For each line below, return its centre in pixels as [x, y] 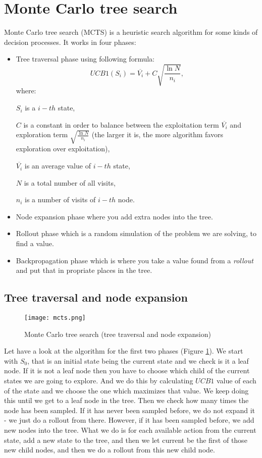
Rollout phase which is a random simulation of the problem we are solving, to [136, 233]
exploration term [42, 134]
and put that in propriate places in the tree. [84, 270]
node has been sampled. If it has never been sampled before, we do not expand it [129, 410]
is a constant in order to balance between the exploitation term [121, 124]
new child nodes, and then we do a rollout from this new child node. [110, 450]
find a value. [35, 243]
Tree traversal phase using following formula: [85, 59]
